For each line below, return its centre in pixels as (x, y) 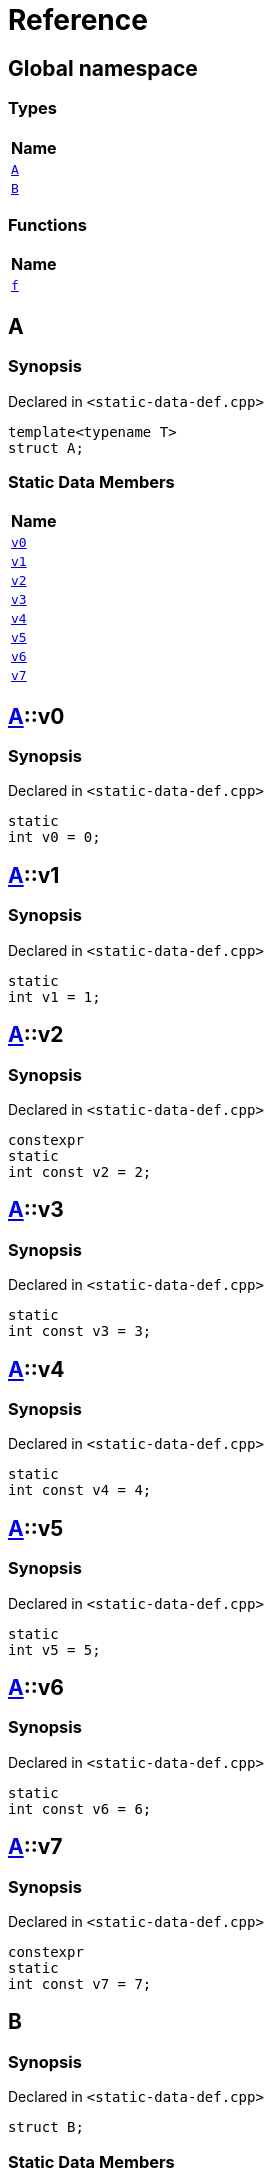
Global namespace (103, 68)
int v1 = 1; (54, 996)
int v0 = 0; (54, 837)
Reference (78, 20)
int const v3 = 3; (80, 1331)
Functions (47, 224)
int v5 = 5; (54, 1649)
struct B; (46, 2127)
